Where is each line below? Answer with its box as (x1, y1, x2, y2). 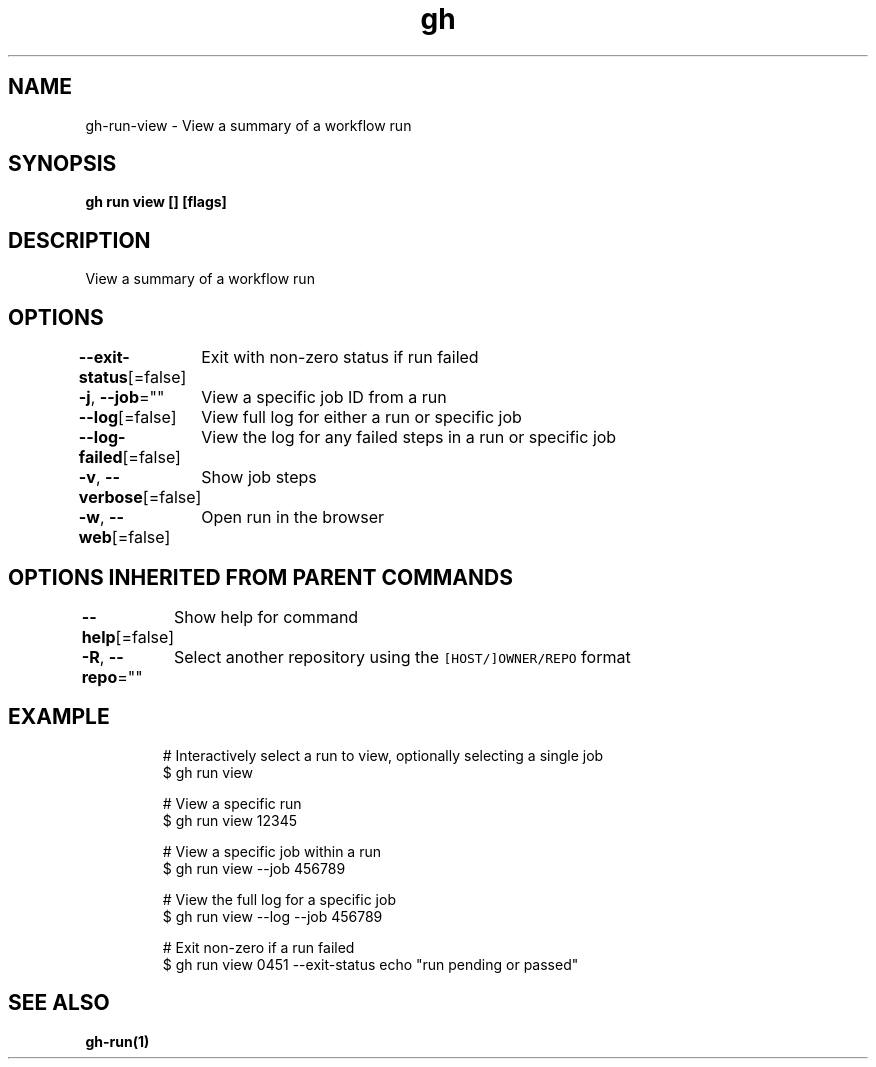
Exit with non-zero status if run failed (201, 347, 479, 368)
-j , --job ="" (78, 387, 165, 408)
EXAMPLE (8, 704, 110, 730)
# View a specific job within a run (162, 842, 381, 860)
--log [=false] (78, 407, 177, 428)
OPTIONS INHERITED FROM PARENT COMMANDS (8, 564, 513, 590)
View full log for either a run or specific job (201, 407, 522, 428)
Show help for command (173, 606, 359, 627)
